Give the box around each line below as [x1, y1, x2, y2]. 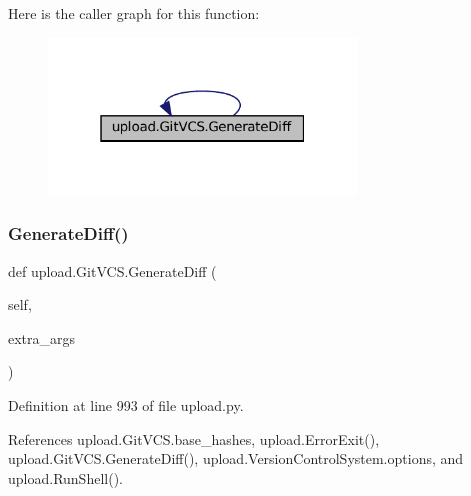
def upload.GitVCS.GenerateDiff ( [8, 260, 217, 281]
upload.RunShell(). [8, 467, 123, 488]
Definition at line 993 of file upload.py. [8, 395, 244, 415]
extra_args [8, 327, 76, 348]
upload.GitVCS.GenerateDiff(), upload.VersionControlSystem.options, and [8, 448, 464, 469]
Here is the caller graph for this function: [8, 3, 260, 23]
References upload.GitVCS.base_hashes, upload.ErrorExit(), [8, 428, 380, 449]
